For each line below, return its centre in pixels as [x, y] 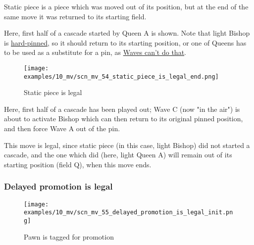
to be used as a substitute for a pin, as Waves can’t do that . [95, 52]
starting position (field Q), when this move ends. [78, 164]
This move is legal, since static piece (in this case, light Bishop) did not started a [127, 145]
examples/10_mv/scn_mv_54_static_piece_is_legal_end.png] [121, 76]
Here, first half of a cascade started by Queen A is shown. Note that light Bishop [127, 33]
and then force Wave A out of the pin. [62, 128]
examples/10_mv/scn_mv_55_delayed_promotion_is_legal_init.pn [128, 213]
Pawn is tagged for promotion [69, 236]
